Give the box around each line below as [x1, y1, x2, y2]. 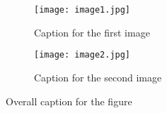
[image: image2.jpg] [34, 50, 131, 60]
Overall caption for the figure [6, 93, 132, 108]
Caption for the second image [34, 69, 162, 84]
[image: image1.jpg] [34, 5, 131, 15]
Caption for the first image [34, 25, 150, 39]
